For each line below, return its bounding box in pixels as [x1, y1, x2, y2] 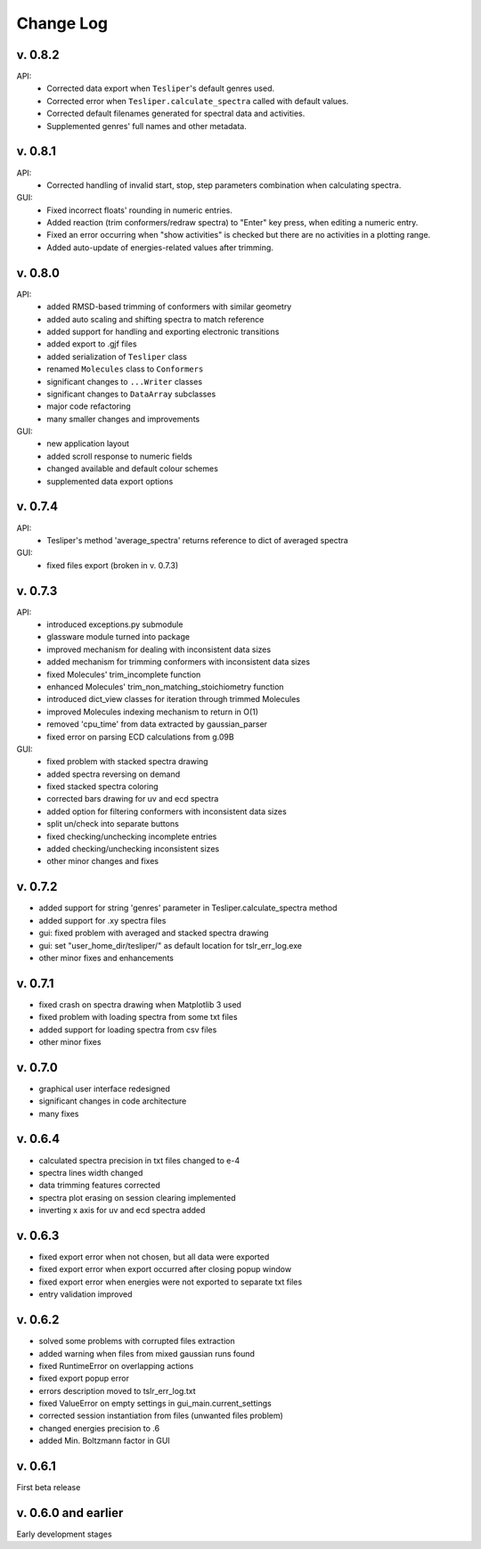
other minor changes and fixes [46, 856, 159, 867]
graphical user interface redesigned [38, 1083, 171, 1094]
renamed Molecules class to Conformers [46, 363, 204, 374]
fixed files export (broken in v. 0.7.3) [46, 559, 179, 570]
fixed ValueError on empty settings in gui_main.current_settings [38, 1398, 272, 1409]
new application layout [46, 438, 129, 449]
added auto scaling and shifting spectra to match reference [46, 314, 265, 324]
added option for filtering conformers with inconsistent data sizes [46, 806, 287, 817]
